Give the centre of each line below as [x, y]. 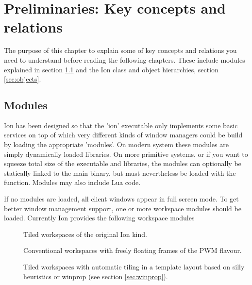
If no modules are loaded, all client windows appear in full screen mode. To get [121, 199]
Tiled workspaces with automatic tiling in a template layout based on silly [134, 267]
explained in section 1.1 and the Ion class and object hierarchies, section [111, 69]
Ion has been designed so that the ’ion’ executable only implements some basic [121, 125]
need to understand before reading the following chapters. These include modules [125, 59]
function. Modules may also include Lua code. [72, 182]
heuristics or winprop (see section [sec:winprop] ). [96, 276]
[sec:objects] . [23, 79]
